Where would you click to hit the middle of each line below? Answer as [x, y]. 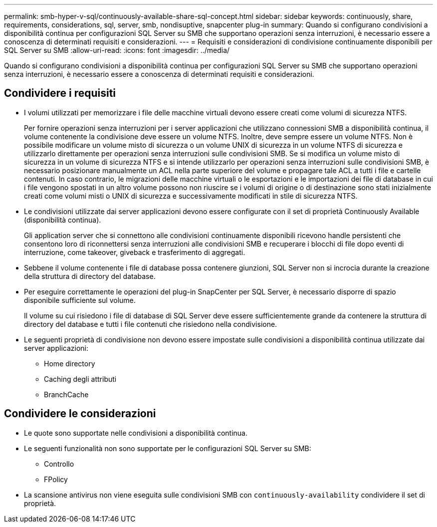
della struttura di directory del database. [90, 276]
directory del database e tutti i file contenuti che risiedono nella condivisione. [151, 324]
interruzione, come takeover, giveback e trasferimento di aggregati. [135, 252]
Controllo [59, 464]
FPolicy [56, 479]
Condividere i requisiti [60, 93]
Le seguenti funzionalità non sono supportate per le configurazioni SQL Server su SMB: [168, 448]
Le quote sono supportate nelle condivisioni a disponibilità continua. [136, 433]
